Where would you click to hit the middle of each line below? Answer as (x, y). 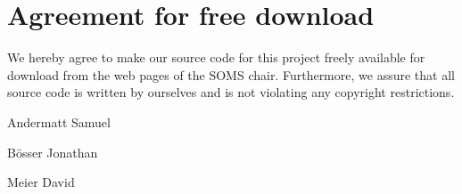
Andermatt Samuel (59, 121)
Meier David (41, 182)
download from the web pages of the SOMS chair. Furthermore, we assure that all (231, 74)
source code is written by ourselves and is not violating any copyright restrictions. (231, 92)
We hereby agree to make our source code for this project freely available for (216, 57)
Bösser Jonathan (53, 152)
